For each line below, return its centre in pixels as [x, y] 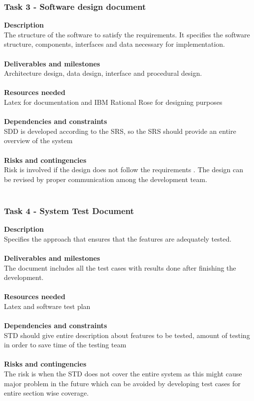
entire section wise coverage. [47, 393]
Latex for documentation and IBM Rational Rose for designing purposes [113, 102]
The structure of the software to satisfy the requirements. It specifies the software [127, 34]
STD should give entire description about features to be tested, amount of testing [127, 335]
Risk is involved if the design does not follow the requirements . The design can [124, 170]
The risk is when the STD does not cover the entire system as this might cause [123, 374]
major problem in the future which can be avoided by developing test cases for [122, 383]
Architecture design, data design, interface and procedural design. [103, 73]
